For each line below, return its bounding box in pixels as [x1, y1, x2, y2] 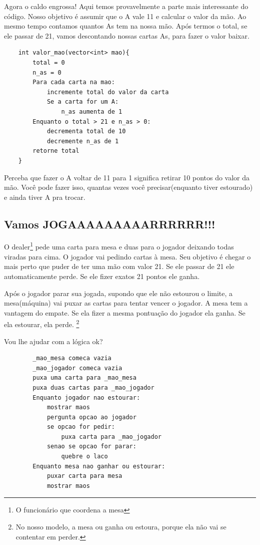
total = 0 [32, 59, 65, 66]
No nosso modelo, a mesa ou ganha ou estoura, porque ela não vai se [15, 521, 226, 532]
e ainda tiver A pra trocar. [4, 191, 85, 202]
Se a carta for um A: [46, 98, 119, 106]
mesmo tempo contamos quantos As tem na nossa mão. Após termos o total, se [4, 21, 247, 31]
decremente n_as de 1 [46, 137, 119, 145]
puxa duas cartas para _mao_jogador [32, 384, 154, 391]
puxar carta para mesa [46, 472, 122, 480]
